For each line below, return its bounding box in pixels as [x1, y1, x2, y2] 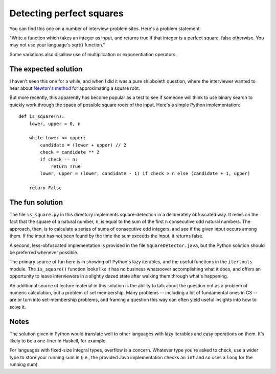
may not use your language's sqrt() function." [9, 42, 105, 48]
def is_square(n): [18, 114, 65, 119]
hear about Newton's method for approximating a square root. [9, 85, 140, 91]
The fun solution [9, 198, 63, 207]
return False [29, 185, 62, 191]
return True [51, 163, 81, 169]
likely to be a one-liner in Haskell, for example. [9, 337, 107, 344]
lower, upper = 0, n [29, 120, 81, 127]
